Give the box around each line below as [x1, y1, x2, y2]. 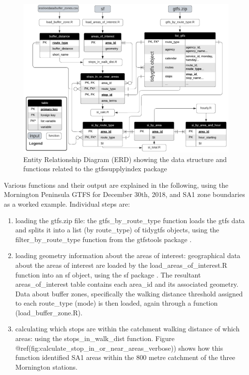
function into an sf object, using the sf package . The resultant [15, 269, 201, 279]
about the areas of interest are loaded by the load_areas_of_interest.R [15, 260, 227, 270]
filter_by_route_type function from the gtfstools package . [15, 234, 192, 244]
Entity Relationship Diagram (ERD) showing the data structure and [23, 154, 227, 164]
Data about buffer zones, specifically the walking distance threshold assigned [15, 288, 243, 298]
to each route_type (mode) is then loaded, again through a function [15, 298, 218, 308]
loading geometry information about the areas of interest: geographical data [15, 250, 241, 261]
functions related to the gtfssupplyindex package [23, 163, 167, 174]
